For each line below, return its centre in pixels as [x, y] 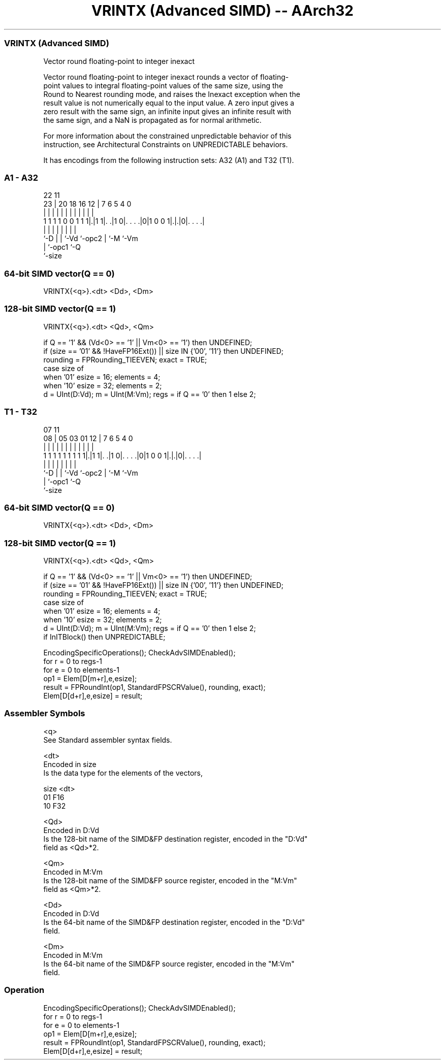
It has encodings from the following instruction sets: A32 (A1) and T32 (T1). [169, 160]
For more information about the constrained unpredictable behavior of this [167, 136]
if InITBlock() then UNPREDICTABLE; [104, 637]
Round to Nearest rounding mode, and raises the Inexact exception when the [172, 94]
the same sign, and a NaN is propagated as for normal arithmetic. [152, 120]
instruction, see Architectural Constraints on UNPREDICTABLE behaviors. [166, 144]
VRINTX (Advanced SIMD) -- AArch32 [222, 11]
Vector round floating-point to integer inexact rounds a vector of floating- [166, 77]
